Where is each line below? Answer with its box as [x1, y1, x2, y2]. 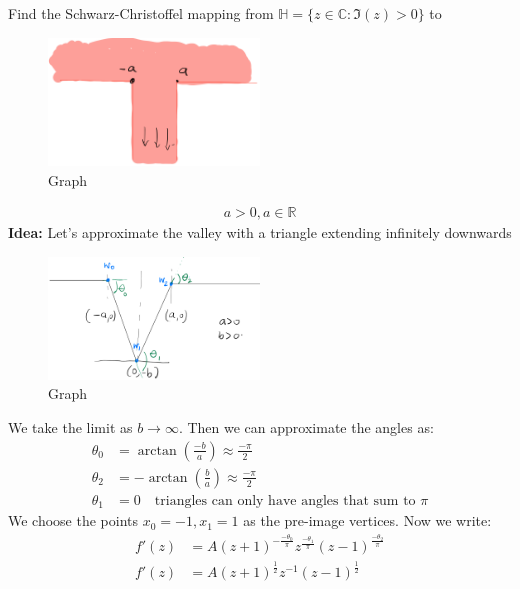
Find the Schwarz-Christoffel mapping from [8, 3, 274, 23]
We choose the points [8, 510, 139, 531]
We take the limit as [8, 417, 133, 438]
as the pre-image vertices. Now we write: [243, 510, 492, 531]
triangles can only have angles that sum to [154, 493, 416, 508]
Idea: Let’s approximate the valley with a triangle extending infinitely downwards [8, 222, 512, 243]
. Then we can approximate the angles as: [178, 417, 434, 438]
